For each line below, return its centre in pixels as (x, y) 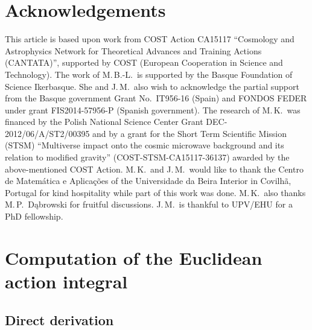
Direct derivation (59, 319)
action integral (66, 281)
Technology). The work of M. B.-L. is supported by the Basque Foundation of (149, 74)
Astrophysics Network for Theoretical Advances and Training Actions (133, 50)
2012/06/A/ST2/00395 (47, 133)
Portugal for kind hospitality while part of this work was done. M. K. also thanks (155, 192)
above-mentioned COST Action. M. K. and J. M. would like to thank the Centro (154, 169)
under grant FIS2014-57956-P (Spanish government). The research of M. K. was (153, 109)
